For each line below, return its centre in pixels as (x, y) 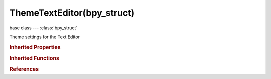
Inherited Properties (35, 47)
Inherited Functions (34, 58)
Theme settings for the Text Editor (45, 37)
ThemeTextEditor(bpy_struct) (72, 13)
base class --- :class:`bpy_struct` (43, 28)
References (24, 69)
